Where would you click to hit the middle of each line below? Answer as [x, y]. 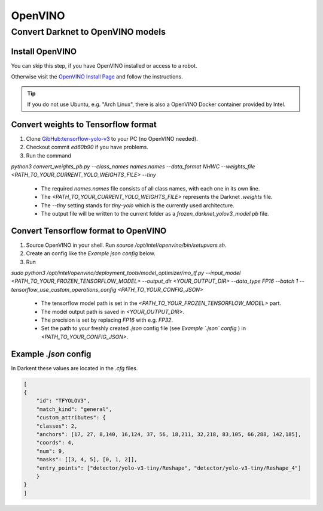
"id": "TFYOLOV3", [63, 401]
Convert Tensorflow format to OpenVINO [89, 231]
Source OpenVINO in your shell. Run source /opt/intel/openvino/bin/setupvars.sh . [126, 245]
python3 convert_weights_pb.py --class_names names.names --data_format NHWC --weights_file [133, 166]
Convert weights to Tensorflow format [84, 124]
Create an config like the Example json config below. [91, 253]
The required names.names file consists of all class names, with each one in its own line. [150, 188]
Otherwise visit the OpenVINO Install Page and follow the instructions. [97, 77]
